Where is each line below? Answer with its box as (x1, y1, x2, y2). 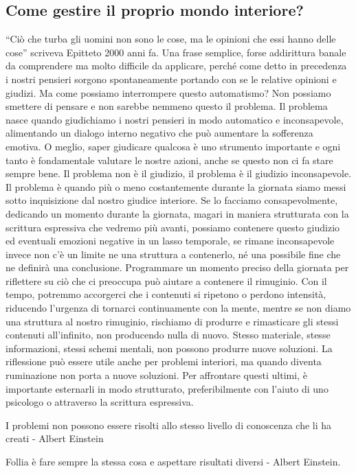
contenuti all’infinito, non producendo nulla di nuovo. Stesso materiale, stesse (5, 327, 331, 342)
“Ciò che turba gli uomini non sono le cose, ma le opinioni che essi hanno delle (5, 32, 336, 46)
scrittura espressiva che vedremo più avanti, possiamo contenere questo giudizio (5, 220, 340, 234)
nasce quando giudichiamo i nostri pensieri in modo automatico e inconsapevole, (5, 112, 344, 126)
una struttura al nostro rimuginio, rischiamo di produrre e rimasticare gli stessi (5, 314, 339, 328)
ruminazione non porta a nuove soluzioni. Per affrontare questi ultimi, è (5, 368, 307, 382)
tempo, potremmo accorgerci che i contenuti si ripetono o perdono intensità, (5, 287, 326, 301)
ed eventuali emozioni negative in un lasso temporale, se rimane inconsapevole (5, 233, 335, 248)
